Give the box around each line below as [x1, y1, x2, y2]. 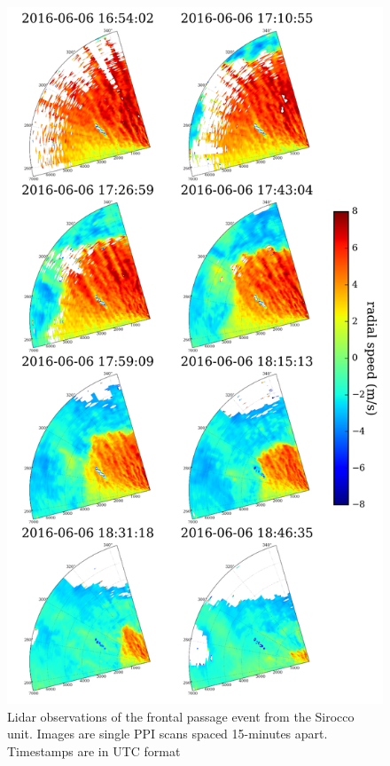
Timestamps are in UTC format [7, 741, 181, 760]
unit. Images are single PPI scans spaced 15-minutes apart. [7, 724, 328, 743]
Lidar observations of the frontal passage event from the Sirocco [7, 707, 355, 725]
